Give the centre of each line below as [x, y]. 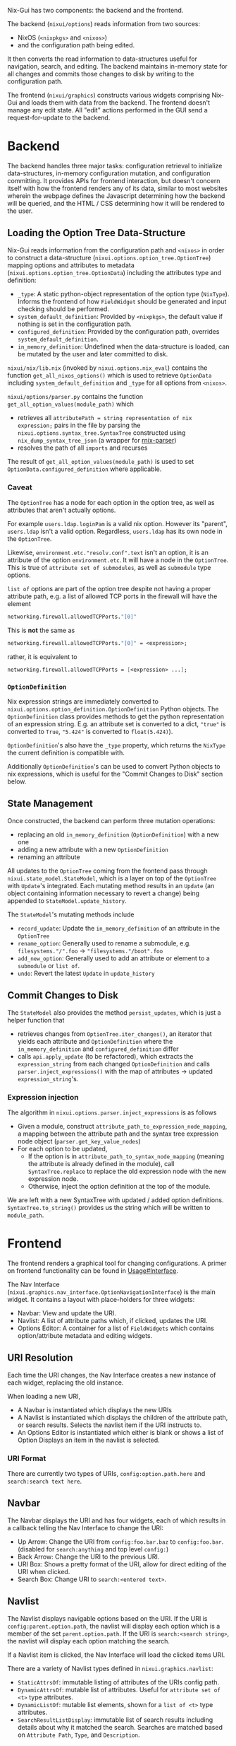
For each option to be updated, [62, 1148]
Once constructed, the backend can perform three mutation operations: [111, 820]
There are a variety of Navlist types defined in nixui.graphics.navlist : [110, 1668]
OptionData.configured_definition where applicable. [85, 469]
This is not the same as [41, 630]
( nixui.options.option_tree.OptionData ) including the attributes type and [114, 272]
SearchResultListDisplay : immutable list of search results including [115, 1719]
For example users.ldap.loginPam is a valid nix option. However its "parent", [117, 524]
